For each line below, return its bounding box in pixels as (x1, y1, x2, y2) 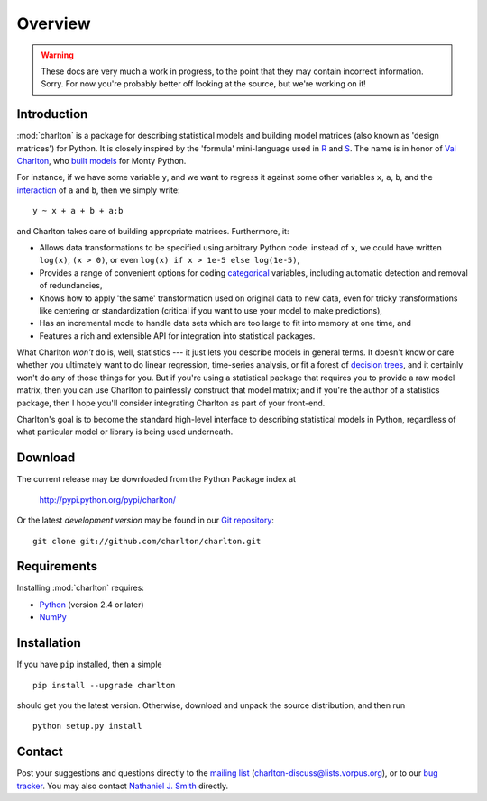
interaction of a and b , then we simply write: (16, 185, 180, 196)
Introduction (16, 106, 88, 122)
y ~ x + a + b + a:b (32, 205, 124, 216)
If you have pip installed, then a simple (16, 659, 162, 670)
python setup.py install (32, 721, 142, 732)
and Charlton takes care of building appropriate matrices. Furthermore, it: (16, 225, 289, 236)
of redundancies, (39, 280, 103, 291)
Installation (16, 635, 81, 651)
